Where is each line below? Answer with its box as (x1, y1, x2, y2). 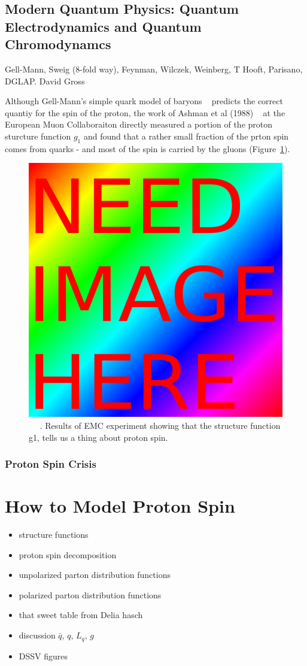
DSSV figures (19, 649, 68, 662)
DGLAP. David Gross (5, 74, 85, 87)
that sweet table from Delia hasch (19, 609, 143, 621)
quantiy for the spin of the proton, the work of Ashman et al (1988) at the (5, 106, 285, 119)
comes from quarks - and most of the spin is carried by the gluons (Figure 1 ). (5, 142, 290, 155)
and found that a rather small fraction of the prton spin (83, 129, 289, 142)
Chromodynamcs (5, 35, 111, 53)
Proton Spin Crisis (5, 456, 96, 471)
